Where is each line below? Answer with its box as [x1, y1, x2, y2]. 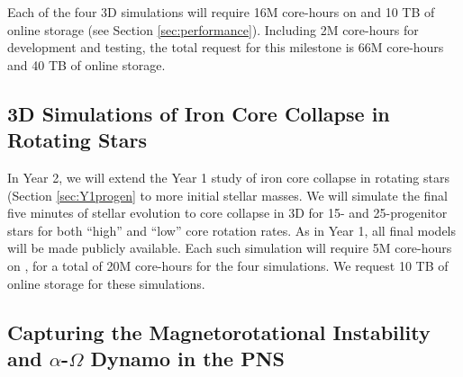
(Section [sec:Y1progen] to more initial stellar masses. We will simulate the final [7, 185, 449, 204]
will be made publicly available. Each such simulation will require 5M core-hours [7, 238, 452, 257]
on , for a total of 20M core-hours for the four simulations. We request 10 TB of [7, 256, 449, 274]
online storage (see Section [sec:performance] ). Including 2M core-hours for [7, 20, 419, 39]
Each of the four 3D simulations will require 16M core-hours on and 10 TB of [7, 3, 435, 21]
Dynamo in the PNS [90, 344, 285, 372]
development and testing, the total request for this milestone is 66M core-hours [7, 38, 444, 57]
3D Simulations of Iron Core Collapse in [7, 99, 390, 127]
